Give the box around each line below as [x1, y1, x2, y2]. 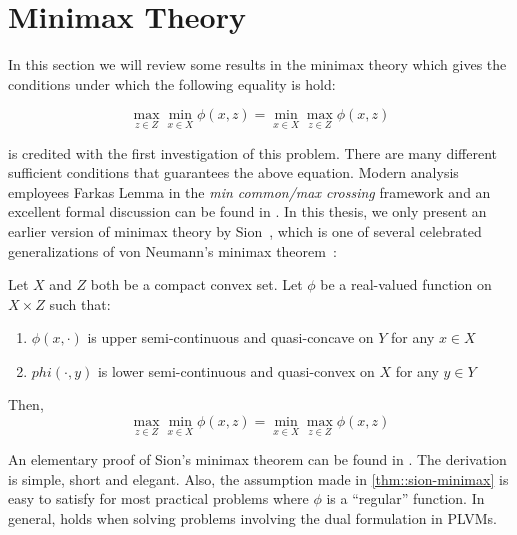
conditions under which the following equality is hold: [8, 73, 336, 94]
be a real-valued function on [320, 274, 492, 295]
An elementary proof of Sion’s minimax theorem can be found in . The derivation [8, 449, 507, 470]
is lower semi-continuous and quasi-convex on [97, 360, 375, 381]
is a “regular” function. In [326, 488, 485, 509]
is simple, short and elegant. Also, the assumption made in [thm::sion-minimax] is [8, 468, 509, 489]
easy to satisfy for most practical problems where [8, 488, 309, 509]
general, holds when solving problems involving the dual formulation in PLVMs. [8, 508, 497, 529]
